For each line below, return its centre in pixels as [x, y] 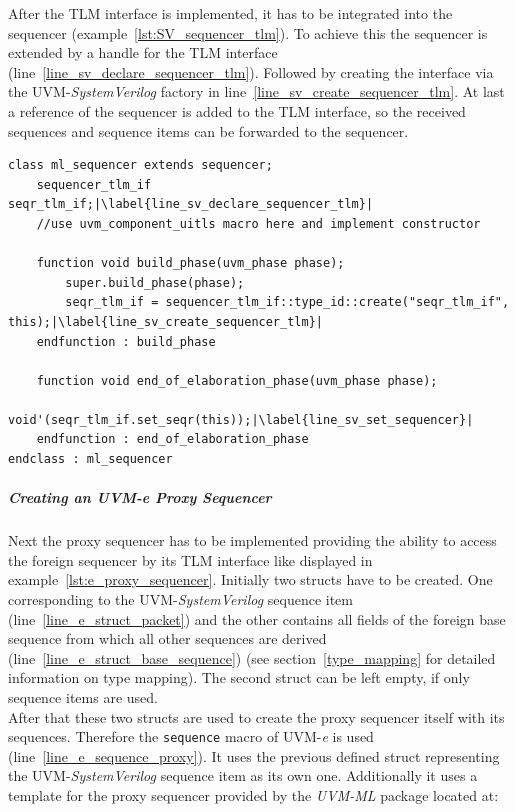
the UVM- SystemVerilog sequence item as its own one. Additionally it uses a [243, 775]
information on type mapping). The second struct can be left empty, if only [239, 677]
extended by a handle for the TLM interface [143, 52]
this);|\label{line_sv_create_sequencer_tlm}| [165, 321]
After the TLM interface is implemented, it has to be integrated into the [230, 13]
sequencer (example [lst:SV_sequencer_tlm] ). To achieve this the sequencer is [248, 32]
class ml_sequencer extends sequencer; [140, 165]
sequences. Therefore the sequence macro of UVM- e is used [191, 736]
